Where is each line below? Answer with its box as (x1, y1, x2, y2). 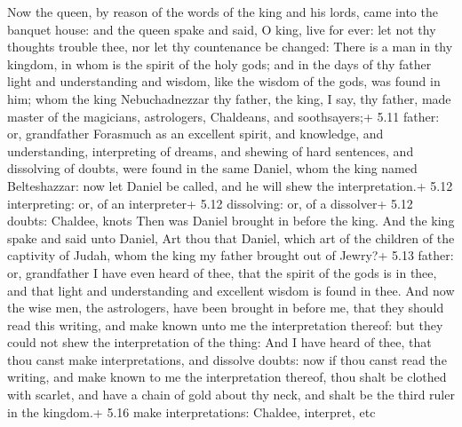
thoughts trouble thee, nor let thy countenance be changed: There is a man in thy (7, 37, 453, 56)
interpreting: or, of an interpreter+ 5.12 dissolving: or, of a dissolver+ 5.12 (7, 194, 413, 212)
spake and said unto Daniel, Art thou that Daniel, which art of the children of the (7, 228, 455, 247)
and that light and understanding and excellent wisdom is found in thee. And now (7, 281, 455, 299)
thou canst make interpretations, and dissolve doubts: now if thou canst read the (7, 350, 447, 368)
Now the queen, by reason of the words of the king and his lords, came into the (7, 3, 438, 20)
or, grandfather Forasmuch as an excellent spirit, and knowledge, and (7, 124, 384, 143)
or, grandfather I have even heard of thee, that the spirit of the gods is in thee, (7, 263, 437, 281)
